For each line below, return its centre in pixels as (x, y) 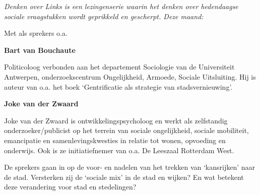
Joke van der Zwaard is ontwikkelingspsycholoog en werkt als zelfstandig (116, 120)
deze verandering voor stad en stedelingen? (70, 187)
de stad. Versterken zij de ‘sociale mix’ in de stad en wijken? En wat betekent (124, 177)
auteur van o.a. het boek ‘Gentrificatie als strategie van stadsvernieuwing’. (118, 86)
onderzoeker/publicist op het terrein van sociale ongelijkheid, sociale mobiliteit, (126, 130)
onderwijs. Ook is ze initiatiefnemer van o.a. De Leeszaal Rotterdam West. (119, 150)
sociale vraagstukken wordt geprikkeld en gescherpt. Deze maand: (104, 16)
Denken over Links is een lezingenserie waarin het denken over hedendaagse (121, 6)
